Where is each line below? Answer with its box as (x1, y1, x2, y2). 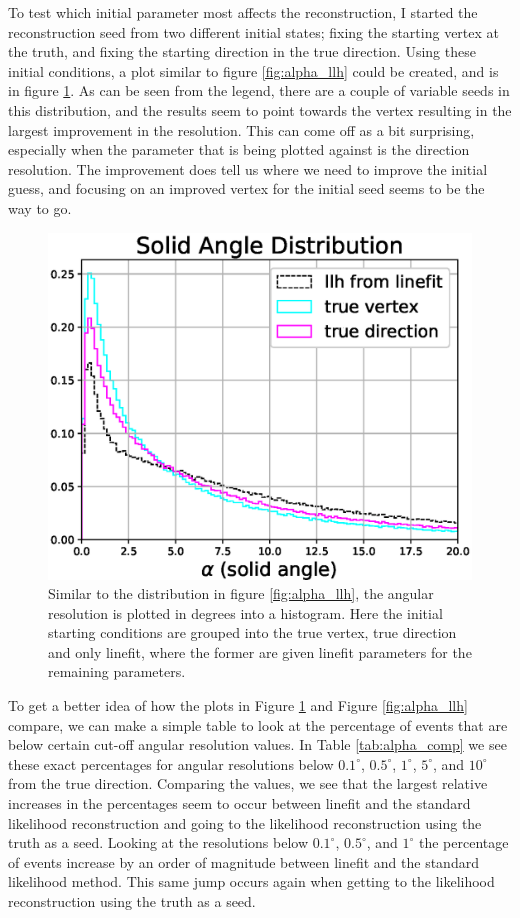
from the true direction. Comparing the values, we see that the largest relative (8, 773, 488, 794)
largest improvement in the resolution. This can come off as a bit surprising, (8, 119, 475, 140)
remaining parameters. (48, 661, 186, 682)
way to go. (8, 197, 72, 218)
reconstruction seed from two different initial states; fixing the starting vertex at (8, 21, 499, 42)
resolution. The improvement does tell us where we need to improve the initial (8, 158, 488, 179)
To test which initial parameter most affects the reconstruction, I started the (8, 2, 478, 22)
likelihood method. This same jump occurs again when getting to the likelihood (8, 871, 495, 892)
